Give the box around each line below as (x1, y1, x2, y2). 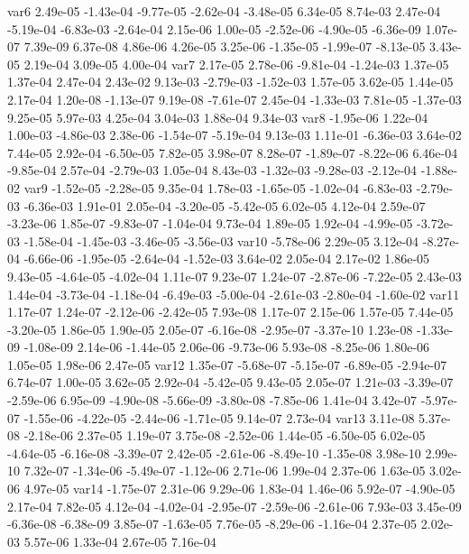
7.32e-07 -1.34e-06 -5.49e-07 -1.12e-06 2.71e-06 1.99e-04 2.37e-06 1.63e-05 (23, 461, 426, 480)
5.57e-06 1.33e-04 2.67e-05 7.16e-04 (23, 531, 216, 550)
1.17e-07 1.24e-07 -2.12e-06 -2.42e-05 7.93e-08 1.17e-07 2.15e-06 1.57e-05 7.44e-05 (7, 302, 454, 321)
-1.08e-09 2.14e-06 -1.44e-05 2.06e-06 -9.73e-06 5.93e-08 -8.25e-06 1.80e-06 (23, 337, 430, 356)
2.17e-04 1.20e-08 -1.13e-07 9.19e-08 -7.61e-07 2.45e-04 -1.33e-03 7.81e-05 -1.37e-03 (7, 89, 462, 108)
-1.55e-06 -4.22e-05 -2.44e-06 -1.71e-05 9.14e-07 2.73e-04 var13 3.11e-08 (23, 408, 415, 427)
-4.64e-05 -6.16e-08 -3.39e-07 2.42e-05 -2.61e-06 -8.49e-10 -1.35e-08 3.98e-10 (7, 443, 421, 462)
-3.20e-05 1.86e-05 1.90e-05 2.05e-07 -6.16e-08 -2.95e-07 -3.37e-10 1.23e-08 (7, 319, 413, 338)
